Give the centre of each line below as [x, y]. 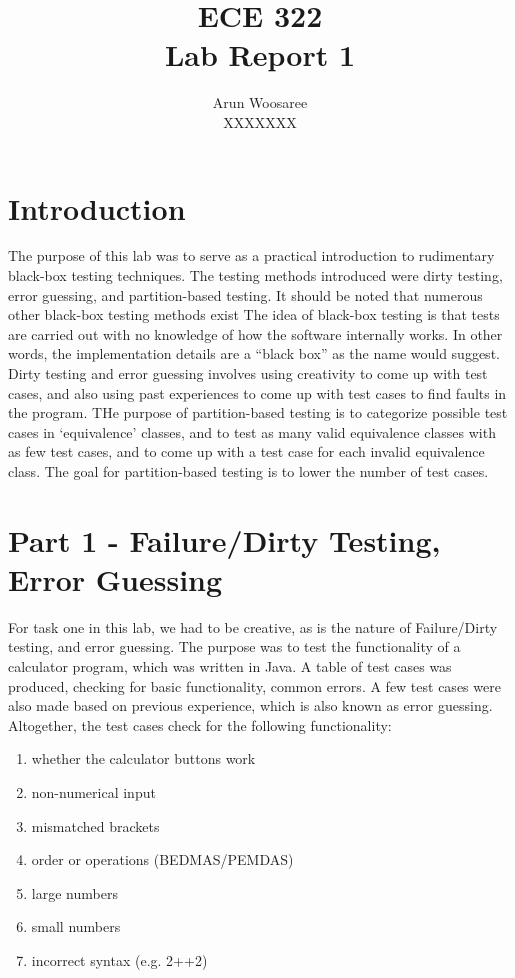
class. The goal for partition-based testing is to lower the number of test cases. [248, 470]
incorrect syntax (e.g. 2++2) [119, 960]
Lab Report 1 [260, 54]
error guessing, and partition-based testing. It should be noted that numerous [245, 294]
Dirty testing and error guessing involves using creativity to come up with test [248, 373]
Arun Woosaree [260, 102]
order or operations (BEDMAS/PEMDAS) [162, 859]
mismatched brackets [95, 825]
